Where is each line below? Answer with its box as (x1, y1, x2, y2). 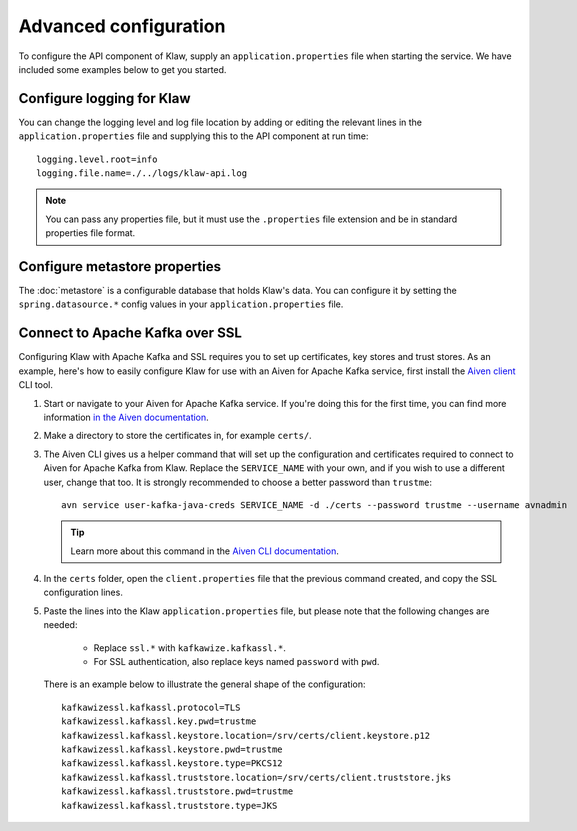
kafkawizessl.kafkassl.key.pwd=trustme (61, 716, 257, 727)
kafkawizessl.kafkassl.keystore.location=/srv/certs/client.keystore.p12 (61, 730, 431, 741)
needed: (43, 619, 78, 631)
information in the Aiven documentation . (43, 411, 209, 423)
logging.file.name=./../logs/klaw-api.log (36, 168, 248, 179)
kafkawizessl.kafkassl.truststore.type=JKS (61, 800, 278, 811)
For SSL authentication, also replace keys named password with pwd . (93, 656, 380, 668)
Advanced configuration (18, 15, 226, 37)
